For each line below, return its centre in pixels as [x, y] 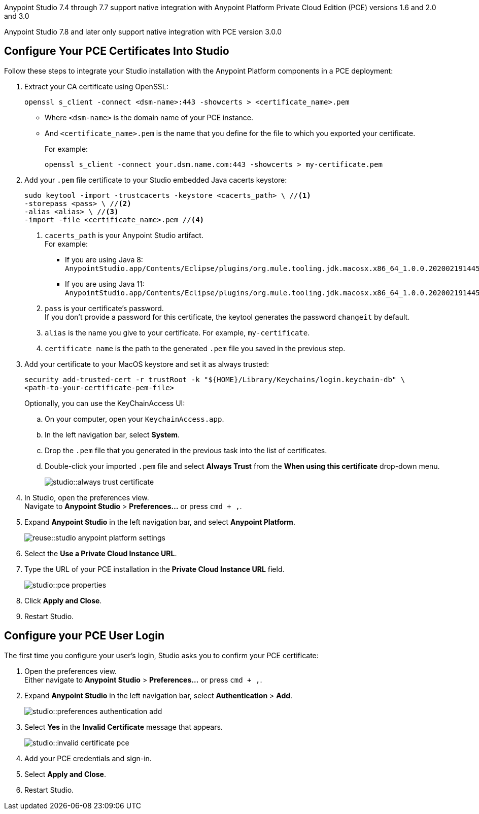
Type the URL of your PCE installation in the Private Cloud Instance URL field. [155, 569]
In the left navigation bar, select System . [112, 434]
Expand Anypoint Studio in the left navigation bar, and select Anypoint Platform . [160, 522]
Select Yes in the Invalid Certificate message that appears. [124, 727]
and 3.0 [17, 16]
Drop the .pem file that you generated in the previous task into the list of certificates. [186, 450]
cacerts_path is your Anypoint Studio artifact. [124, 235]
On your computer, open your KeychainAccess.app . [134, 419]
